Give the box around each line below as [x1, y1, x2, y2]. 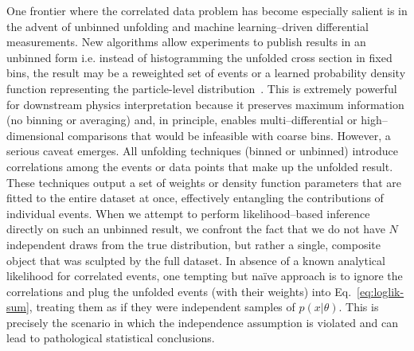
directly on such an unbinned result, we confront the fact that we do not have [6, 220, 385, 237]
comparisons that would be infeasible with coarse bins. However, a [68, 127, 391, 143]
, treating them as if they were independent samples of [29, 298, 295, 315]
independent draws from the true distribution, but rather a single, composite [6, 236, 381, 252]
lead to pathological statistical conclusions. [6, 330, 215, 346]
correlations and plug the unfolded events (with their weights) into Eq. [6, 283, 352, 299]
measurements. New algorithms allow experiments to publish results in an [6, 33, 366, 50]
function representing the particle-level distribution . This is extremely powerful [6, 80, 397, 96]
